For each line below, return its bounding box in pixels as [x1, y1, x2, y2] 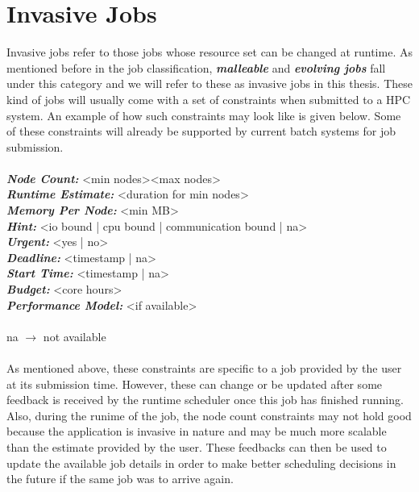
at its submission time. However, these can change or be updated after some [6, 375, 383, 392]
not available [43, 327, 106, 344]
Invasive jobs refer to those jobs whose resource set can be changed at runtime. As [6, 44, 413, 60]
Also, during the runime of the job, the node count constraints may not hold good [6, 407, 412, 423]
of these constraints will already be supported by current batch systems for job [6, 123, 396, 140]
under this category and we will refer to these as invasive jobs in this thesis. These [6, 75, 413, 92]
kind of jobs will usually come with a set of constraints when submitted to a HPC [6, 90, 411, 107]
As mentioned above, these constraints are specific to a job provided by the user [6, 360, 402, 376]
